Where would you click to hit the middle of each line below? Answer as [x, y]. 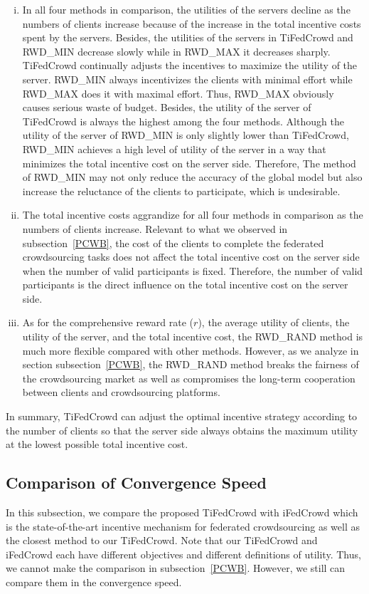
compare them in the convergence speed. [94, 582]
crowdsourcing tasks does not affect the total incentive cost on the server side [191, 257]
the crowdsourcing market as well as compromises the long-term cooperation [189, 378]
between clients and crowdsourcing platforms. [121, 392]
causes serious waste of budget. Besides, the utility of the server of [167, 107]
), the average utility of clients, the [274, 322]
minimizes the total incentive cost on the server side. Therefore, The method [189, 163]
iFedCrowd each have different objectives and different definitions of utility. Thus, [183, 554]
